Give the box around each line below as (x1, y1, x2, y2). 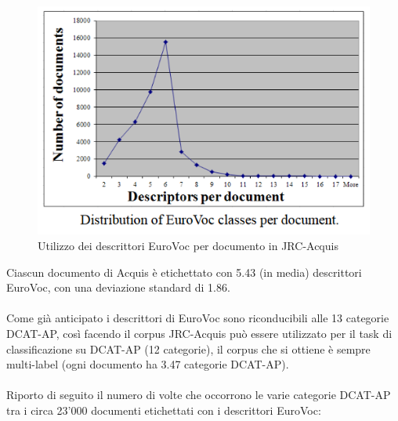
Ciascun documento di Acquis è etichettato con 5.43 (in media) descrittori (6, 263, 362, 280)
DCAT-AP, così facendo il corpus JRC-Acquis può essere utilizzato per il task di (6, 325, 393, 341)
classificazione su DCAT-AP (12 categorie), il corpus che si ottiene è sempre (6, 340, 371, 357)
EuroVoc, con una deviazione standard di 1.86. (6, 279, 230, 296)
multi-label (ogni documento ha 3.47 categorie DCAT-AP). (6, 356, 289, 372)
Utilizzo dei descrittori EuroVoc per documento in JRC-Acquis (38, 238, 338, 254)
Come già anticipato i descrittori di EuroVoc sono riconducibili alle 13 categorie (6, 310, 389, 326)
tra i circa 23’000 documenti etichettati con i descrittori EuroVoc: (6, 401, 321, 418)
